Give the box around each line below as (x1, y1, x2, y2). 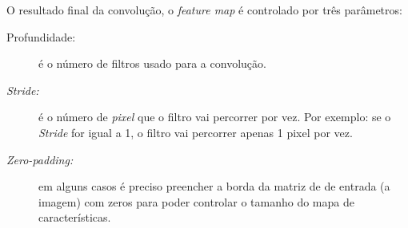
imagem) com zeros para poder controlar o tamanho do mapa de (38, 193, 354, 210)
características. (38, 209, 111, 226)
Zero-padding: (6, 151, 74, 167)
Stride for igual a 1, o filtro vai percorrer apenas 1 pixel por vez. (38, 124, 353, 140)
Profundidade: (6, 28, 76, 45)
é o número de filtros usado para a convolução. (38, 55, 266, 72)
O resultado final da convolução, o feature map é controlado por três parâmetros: (6, 2, 402, 18)
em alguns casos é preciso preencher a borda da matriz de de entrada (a (38, 178, 390, 195)
